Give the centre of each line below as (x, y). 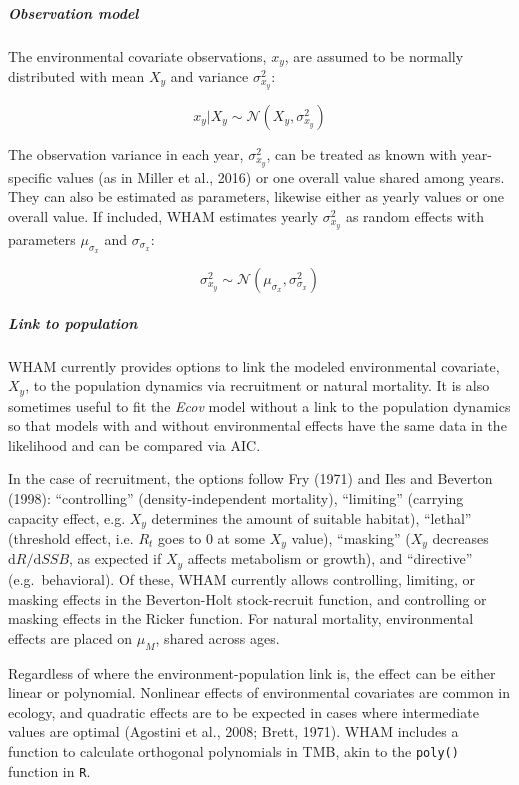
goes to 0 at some (212, 538)
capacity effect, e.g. (67, 517)
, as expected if (115, 558)
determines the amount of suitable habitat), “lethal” (311, 517)
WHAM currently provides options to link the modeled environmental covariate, (254, 365)
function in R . (49, 770)
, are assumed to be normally (374, 55)
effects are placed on (70, 637)
